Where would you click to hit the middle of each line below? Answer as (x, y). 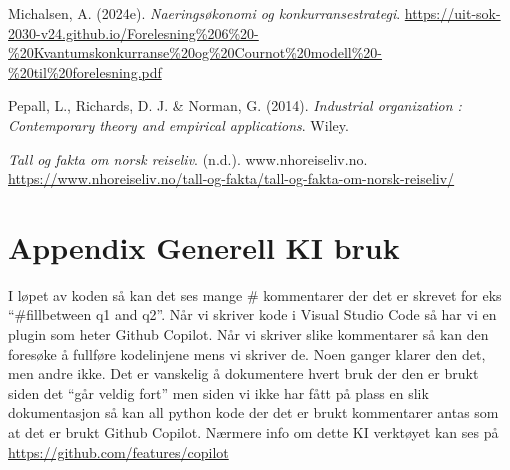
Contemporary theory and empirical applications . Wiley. (178, 124)
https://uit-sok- (452, 13)
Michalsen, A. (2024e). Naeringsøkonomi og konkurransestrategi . (204, 13)
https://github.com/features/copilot (118, 451)
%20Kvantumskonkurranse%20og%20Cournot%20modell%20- (195, 52)
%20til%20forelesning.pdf (85, 71)
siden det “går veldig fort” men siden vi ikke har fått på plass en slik (218, 392)
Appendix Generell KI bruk (204, 246)
